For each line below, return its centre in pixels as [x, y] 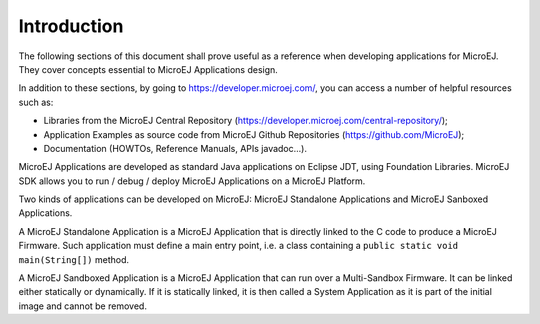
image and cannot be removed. [82, 306]
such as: [36, 102]
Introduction [71, 26]
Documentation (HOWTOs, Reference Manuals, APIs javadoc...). [175, 148]
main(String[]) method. [74, 259]
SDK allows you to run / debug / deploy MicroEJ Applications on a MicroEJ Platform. [192, 181]
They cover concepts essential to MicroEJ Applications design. [148, 69]
